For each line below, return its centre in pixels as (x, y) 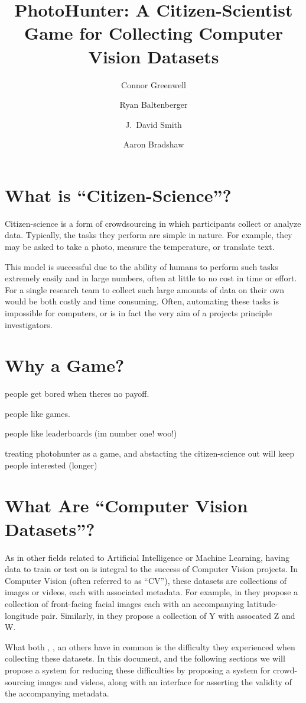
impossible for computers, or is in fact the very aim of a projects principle (139, 312)
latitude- (262, 603)
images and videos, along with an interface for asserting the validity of (165, 681)
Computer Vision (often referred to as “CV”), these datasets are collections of (146, 580)
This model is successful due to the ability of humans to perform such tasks (141, 266)
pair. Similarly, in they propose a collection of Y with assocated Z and (168, 615)
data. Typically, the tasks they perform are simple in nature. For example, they (149, 235)
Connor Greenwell (154, 84)
